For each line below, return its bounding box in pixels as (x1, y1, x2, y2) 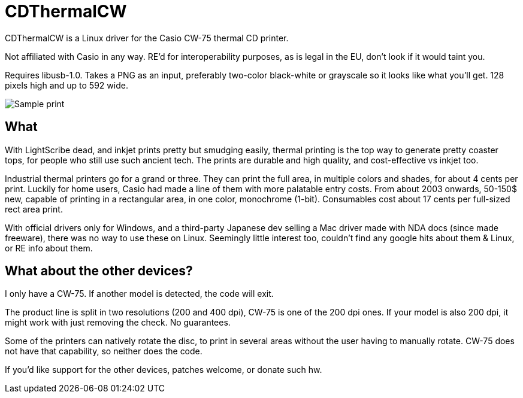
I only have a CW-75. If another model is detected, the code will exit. (5, 288, 274, 299)
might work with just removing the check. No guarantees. (5, 317, 231, 328)
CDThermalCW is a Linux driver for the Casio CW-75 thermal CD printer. (5, 32, 289, 43)
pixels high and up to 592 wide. (5, 80, 128, 90)
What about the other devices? (5, 263, 193, 279)
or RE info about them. (5, 242, 93, 253)
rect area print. (5, 203, 63, 214)
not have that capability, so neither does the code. (5, 346, 202, 357)
